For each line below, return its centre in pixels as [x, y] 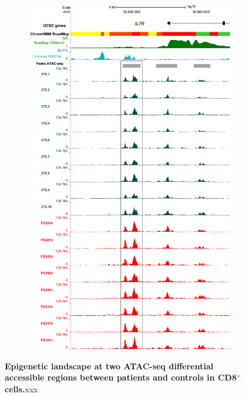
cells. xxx [21, 388]
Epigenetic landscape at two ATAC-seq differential [109, 366]
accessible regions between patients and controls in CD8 [121, 377]
